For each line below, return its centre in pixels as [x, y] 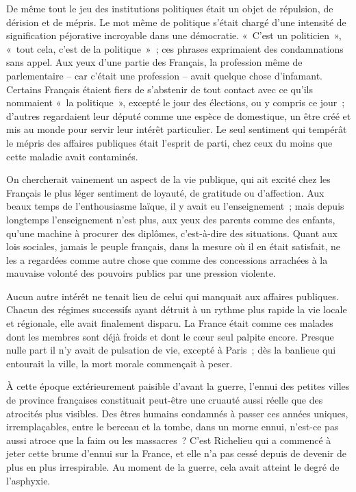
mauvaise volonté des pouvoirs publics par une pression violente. [141, 273]
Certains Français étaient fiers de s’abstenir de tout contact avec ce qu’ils [160, 89]
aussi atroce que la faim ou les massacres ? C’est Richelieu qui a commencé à [169, 440]
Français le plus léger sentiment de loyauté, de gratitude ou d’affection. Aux [165, 192]
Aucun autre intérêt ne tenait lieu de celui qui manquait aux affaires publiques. [173, 296]
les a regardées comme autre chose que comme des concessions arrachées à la [167, 259]
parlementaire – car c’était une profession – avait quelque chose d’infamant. [164, 75]
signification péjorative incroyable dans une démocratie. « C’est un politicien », [174, 35]
